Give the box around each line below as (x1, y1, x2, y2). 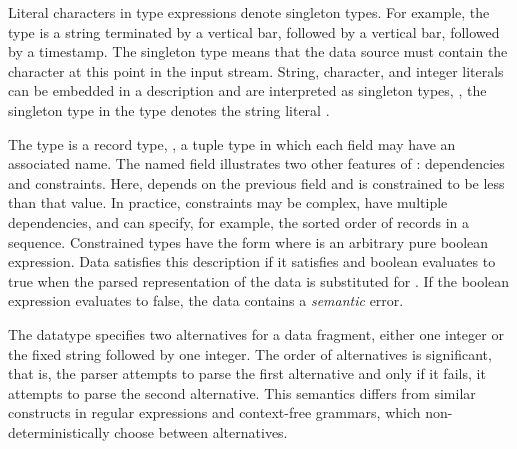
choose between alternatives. (114, 421, 288, 442)
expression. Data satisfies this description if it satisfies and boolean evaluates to (8, 251, 496, 272)
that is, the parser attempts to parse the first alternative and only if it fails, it (8, 363, 486, 384)
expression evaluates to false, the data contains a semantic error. (8, 290, 404, 311)
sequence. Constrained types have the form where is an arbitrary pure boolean (8, 231, 489, 252)
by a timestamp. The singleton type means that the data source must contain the (8, 41, 508, 62)
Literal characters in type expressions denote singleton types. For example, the (8, 2, 490, 22)
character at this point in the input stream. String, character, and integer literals (8, 60, 504, 81)
